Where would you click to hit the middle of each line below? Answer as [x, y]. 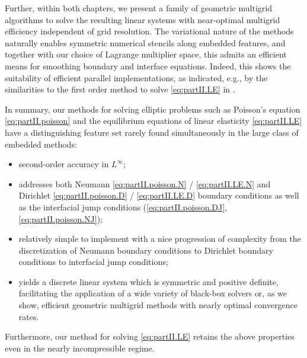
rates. [29, 316]
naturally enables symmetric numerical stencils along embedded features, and [145, 42]
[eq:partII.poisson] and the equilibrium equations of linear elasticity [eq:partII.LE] [153, 121]
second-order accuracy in [64, 164]
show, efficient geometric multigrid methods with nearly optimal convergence [158, 305]
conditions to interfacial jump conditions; [93, 262]
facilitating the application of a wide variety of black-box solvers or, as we [153, 293]
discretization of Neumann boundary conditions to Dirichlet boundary [146, 250]
